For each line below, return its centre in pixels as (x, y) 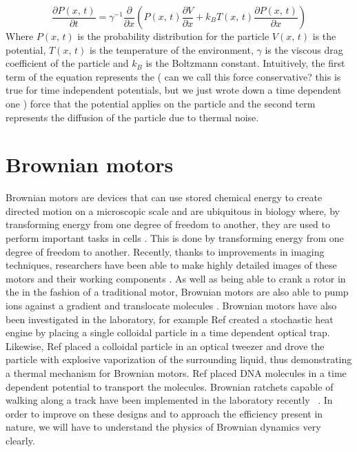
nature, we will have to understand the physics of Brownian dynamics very (163, 427)
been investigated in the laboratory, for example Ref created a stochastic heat (170, 319)
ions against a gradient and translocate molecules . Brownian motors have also (171, 306)
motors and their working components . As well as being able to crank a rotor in (176, 278)
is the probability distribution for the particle (173, 36)
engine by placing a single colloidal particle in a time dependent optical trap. (168, 332)
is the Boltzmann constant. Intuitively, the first (245, 63)
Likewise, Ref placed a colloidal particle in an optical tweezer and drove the (165, 346)
